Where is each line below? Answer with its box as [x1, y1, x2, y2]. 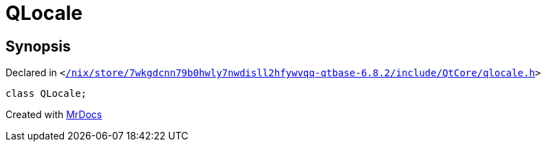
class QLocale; [6, 88, 87, 100]
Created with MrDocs [6, 109, 102, 121]
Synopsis [6, 37, 71, 55]
